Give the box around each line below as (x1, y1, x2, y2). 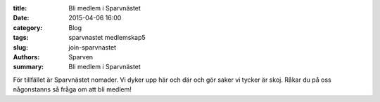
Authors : (13, 52, 40, 61)
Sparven (68, 52, 94, 61)
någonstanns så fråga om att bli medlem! (13, 85, 132, 94)
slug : (13, 43, 28, 52)
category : (13, 23, 43, 31)
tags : (13, 34, 29, 42)
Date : (13, 14, 30, 22)
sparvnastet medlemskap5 (68, 34, 146, 42)
